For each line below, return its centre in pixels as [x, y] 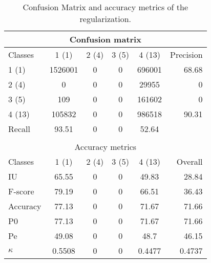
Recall [19, 129]
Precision [186, 54]
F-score [21, 191]
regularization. [105, 19]
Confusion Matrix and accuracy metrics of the [105, 7]
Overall [189, 161]
